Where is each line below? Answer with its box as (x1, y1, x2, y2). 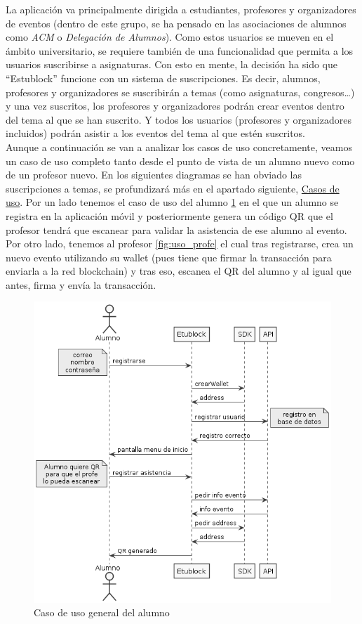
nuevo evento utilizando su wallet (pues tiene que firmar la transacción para (6, 249, 332, 264)
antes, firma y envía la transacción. (6, 277, 156, 292)
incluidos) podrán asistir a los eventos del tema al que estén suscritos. (6, 126, 305, 141)
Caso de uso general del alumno (34, 605, 170, 620)
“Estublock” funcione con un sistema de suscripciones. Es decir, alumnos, (6, 70, 321, 85)
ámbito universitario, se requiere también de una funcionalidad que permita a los (6, 43, 354, 58)
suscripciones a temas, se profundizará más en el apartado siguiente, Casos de (6, 181, 340, 195)
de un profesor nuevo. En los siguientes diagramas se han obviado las (6, 167, 302, 182)
